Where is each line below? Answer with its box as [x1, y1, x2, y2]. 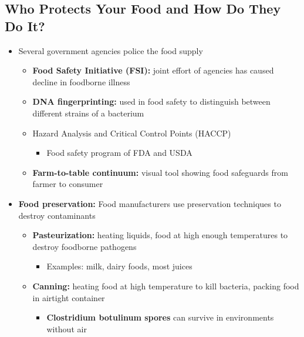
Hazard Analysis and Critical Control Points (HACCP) [32, 126, 231, 139]
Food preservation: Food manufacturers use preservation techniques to [18, 197, 281, 209]
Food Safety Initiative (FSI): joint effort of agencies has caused [32, 64, 274, 76]
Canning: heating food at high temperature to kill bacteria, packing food [32, 279, 299, 292]
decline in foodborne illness [32, 75, 130, 88]
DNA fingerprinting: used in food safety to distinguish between [32, 95, 271, 108]
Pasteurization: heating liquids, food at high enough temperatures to [32, 229, 288, 241]
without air [46, 322, 87, 335]
